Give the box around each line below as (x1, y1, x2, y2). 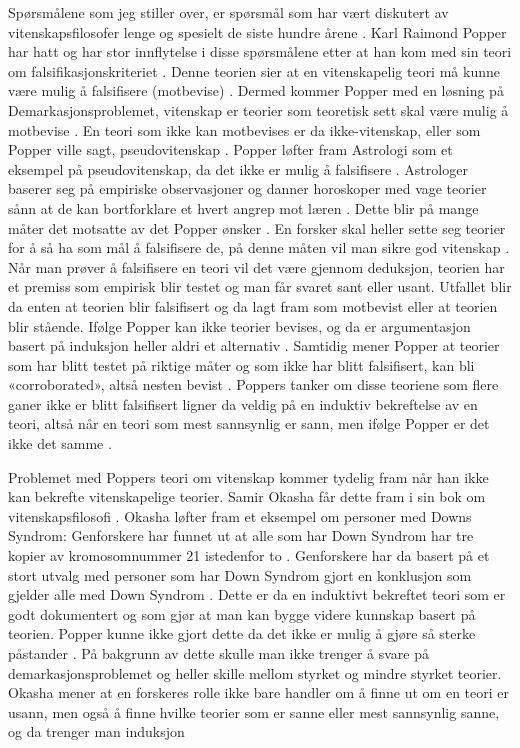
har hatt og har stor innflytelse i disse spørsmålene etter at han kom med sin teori (8, 41, 512, 62)
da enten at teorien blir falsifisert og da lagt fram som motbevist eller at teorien (8, 295, 498, 316)
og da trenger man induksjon (8, 721, 185, 742)
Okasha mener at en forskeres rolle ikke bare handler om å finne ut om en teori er (8, 682, 510, 703)
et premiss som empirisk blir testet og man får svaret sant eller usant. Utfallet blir (8, 276, 512, 297)
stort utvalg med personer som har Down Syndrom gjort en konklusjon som (8, 564, 472, 585)
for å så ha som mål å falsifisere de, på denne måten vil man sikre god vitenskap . (8, 237, 510, 258)
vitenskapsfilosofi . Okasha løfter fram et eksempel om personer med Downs (8, 505, 472, 526)
